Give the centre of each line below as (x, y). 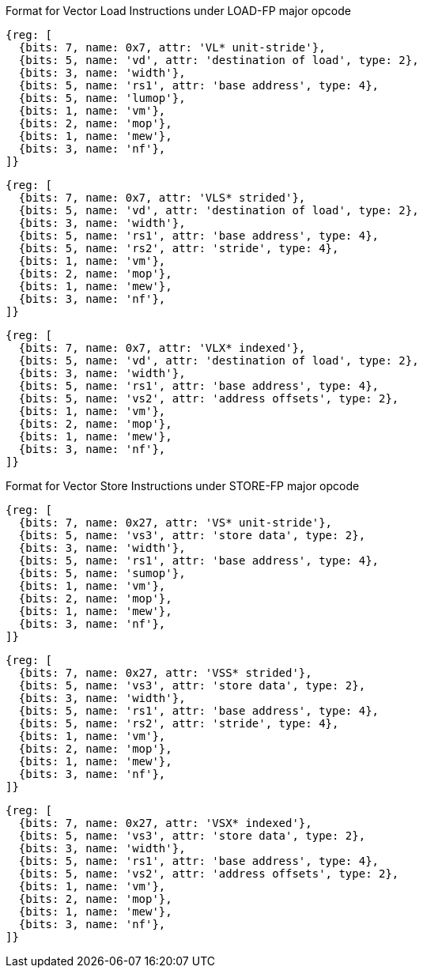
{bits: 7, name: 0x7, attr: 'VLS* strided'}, (162, 198)
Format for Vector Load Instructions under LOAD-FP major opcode (178, 11)
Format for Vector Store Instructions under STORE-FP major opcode (183, 486)
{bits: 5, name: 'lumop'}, (102, 98)
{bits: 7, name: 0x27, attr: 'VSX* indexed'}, (165, 823)
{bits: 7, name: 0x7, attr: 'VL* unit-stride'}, (172, 47)
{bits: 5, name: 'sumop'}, (102, 573)
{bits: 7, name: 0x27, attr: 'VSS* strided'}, (165, 673)
